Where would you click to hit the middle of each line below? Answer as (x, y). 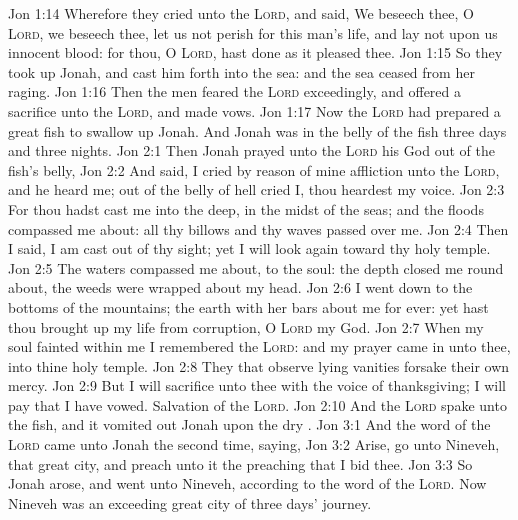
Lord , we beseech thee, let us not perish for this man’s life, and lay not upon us (253, 32)
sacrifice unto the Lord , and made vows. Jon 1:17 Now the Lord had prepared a (254, 110)
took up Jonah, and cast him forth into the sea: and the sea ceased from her (241, 71)
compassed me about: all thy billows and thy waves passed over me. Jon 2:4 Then (258, 228)
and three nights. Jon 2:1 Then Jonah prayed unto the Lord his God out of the (251, 150)
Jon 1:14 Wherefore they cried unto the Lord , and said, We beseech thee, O (241, 13)
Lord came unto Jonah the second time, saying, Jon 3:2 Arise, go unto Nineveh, (254, 444)
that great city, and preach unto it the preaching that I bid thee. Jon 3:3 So (240, 463)
